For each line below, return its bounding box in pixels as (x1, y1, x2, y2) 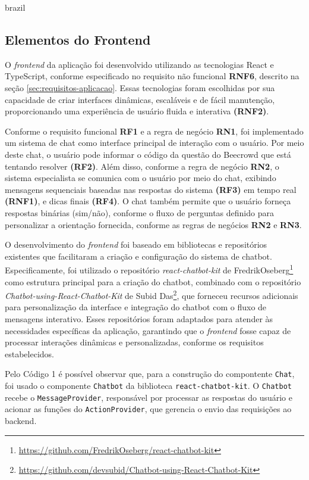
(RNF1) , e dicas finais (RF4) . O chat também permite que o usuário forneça (5, 195, 291, 207)
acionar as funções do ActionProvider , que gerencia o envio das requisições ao (5, 403, 292, 415)
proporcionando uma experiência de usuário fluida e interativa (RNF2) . (5, 105, 269, 117)
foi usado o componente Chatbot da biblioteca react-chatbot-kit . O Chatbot (5, 379, 292, 392)
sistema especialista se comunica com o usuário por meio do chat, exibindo (5, 172, 276, 184)
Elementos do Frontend (5, 30, 151, 48)
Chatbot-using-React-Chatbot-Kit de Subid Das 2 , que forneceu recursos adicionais (5, 288, 298, 301)
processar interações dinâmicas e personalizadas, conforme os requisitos (5, 336, 264, 348)
